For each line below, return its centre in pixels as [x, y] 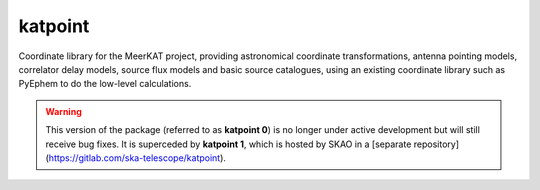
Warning [63, 111]
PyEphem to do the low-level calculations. [105, 84]
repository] [436, 144]
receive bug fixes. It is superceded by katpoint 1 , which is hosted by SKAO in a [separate [228, 144]
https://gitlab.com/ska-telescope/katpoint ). [137, 157]
